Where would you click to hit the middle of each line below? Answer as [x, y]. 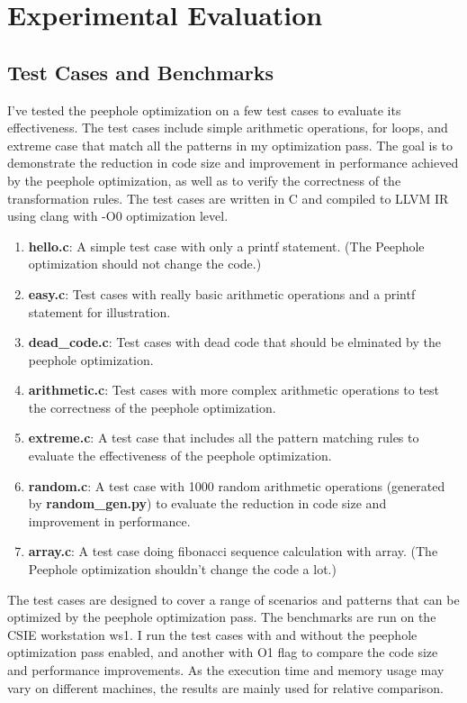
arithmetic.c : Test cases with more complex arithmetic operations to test [234, 390]
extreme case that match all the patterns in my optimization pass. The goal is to [230, 145]
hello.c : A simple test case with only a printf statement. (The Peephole [226, 246]
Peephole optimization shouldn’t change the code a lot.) [182, 569]
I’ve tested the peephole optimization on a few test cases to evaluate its [204, 110]
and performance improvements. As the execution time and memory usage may [226, 670]
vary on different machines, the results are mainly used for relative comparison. [225, 687]
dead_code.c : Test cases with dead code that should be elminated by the [234, 342]
